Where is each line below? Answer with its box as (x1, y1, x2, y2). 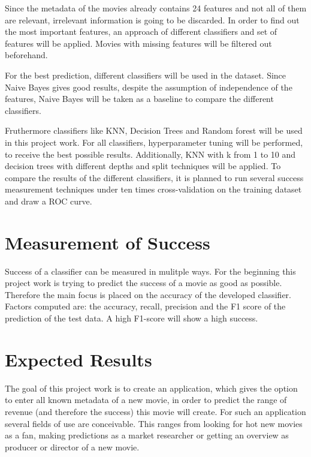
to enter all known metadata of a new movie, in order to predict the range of (5, 393, 287, 406)
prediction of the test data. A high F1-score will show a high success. (5, 312, 258, 324)
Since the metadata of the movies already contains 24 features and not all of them (5, 2, 307, 14)
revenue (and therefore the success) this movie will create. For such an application (5, 405, 306, 417)
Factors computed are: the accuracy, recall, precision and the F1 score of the (5, 300, 286, 312)
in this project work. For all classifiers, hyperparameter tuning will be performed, (5, 136, 303, 148)
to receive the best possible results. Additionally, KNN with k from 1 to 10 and (5, 148, 296, 160)
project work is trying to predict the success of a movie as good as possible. (5, 276, 282, 289)
